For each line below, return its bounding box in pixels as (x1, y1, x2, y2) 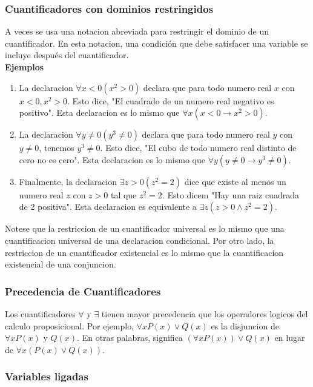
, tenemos (39, 141, 74, 154)
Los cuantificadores (5, 307, 76, 320)
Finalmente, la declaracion (19, 175, 117, 187)
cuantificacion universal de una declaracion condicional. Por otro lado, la (5, 234, 274, 246)
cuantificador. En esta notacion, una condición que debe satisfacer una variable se (5, 36, 308, 49)
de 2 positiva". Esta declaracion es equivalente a (19, 200, 197, 213)
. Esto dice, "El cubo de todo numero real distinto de (100, 141, 297, 154)
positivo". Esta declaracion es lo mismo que (19, 106, 180, 119)
